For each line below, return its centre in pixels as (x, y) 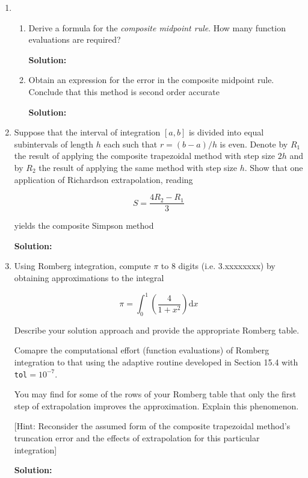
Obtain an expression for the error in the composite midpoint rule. (151, 80)
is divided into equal (226, 132)
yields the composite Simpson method (84, 225)
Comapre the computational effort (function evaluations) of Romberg (142, 350)
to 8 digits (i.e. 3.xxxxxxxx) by (218, 266)
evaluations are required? (75, 39)
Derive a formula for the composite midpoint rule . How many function (157, 27)
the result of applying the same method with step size (138, 167)
